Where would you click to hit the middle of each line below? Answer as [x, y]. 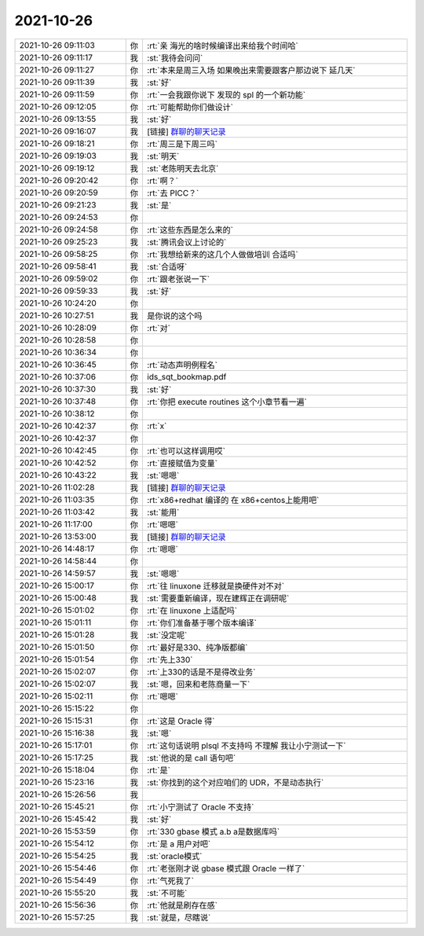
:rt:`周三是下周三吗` [182, 144]
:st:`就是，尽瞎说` [179, 917]
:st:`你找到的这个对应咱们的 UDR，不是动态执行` [235, 782]
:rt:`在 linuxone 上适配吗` [192, 611]
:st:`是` [159, 205]
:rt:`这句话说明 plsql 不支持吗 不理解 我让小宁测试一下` [246, 745]
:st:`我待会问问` [175, 57]
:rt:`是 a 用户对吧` [179, 843]
